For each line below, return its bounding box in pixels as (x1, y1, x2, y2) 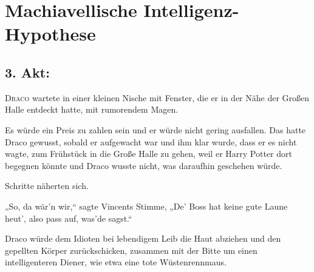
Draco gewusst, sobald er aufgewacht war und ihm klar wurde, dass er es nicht (5, 135, 297, 148)
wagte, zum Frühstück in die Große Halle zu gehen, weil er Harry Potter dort (5, 147, 292, 160)
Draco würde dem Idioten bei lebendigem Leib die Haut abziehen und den (5, 232, 281, 245)
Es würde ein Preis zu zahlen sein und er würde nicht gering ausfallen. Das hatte (5, 123, 306, 136)
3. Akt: (5, 62, 50, 81)
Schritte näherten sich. (5, 179, 89, 192)
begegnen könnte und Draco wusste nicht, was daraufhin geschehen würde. (5, 159, 282, 171)
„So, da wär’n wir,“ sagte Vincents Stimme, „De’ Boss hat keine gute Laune (5, 199, 288, 212)
